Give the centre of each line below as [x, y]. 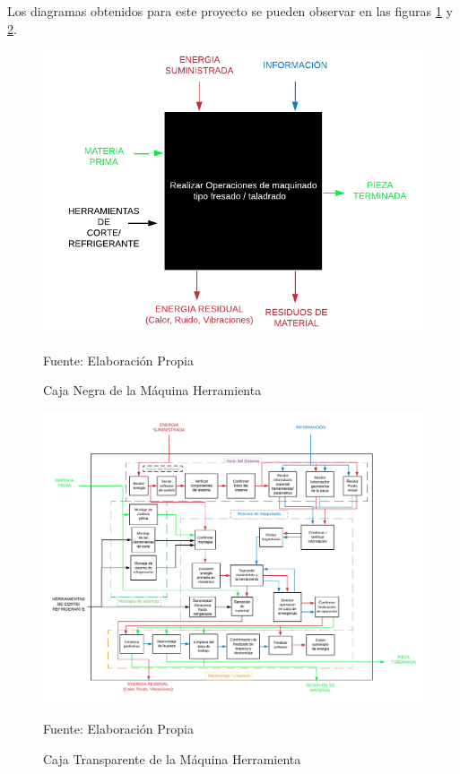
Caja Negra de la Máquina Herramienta [152, 390]
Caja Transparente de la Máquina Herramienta [172, 758]
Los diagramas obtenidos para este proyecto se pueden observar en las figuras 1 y [230, 11]
